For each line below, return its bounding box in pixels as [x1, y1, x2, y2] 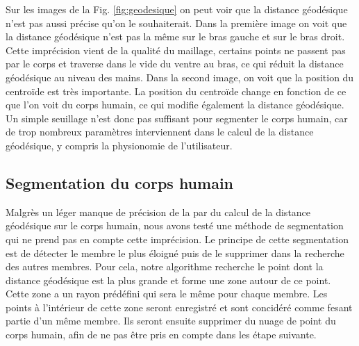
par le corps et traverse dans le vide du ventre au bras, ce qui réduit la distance [6, 56, 344, 71]
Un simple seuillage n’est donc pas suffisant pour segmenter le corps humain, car [6, 110, 348, 125]
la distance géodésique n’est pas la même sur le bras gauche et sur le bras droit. [6, 29, 345, 44]
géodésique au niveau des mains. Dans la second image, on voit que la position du [6, 69, 354, 84]
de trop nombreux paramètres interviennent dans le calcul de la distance [6, 124, 314, 139]
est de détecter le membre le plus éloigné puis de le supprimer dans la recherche [6, 245, 344, 260]
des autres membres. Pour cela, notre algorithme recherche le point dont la [6, 259, 324, 274]
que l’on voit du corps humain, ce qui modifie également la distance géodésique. [6, 97, 344, 112]
